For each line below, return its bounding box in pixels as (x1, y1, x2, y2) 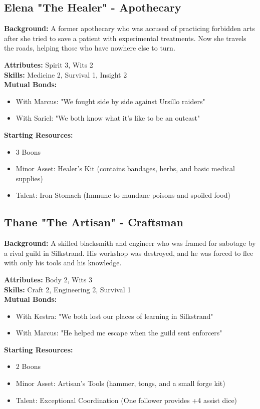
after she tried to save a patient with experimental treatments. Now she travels (4, 33, 246, 43)
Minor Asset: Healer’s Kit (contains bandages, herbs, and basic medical (16, 163, 235, 174)
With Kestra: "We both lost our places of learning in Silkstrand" (16, 310, 213, 321)
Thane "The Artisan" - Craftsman (4, 214, 183, 230)
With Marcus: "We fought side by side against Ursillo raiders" (16, 96, 205, 106)
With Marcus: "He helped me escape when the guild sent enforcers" (16, 327, 222, 338)
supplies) (16, 173, 43, 183)
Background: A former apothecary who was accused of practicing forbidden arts (4, 23, 255, 34)
